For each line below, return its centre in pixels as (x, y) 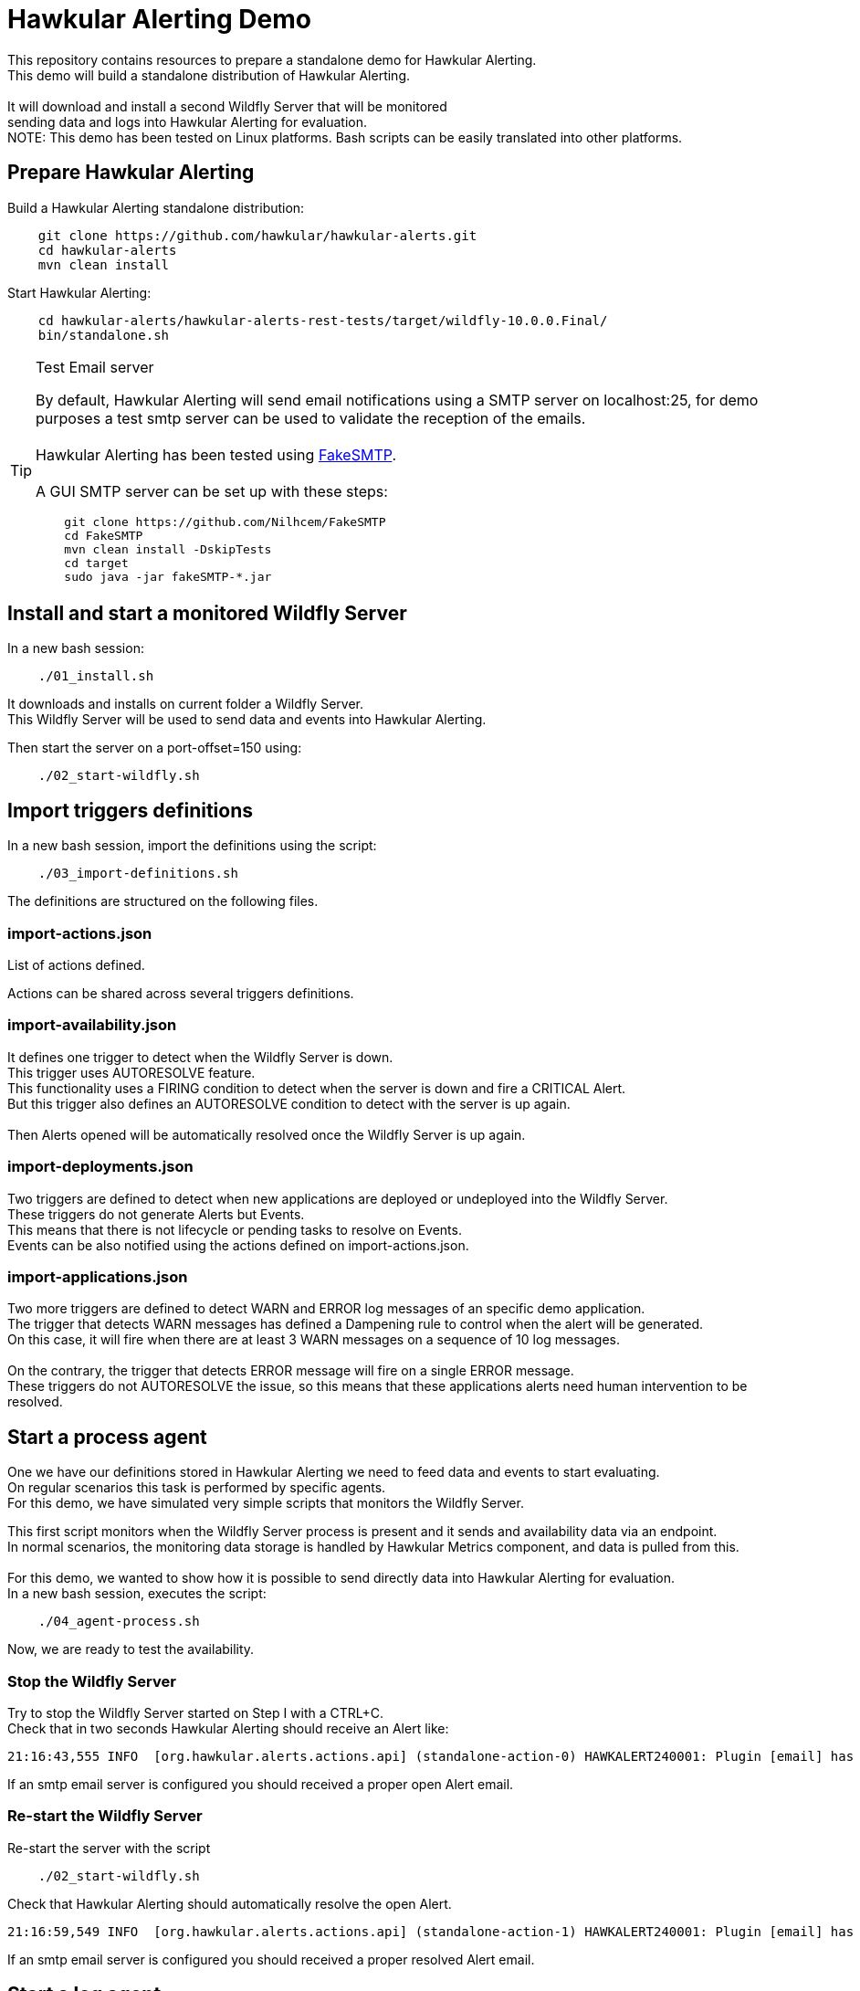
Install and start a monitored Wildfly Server (207, 614)
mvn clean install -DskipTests (168, 549)
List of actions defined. (76, 965)
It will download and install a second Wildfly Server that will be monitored (227, 106)
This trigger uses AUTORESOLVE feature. (131, 1072)
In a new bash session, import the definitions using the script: (192, 846)
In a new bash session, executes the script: (137, 1594)
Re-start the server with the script (109, 1848)
